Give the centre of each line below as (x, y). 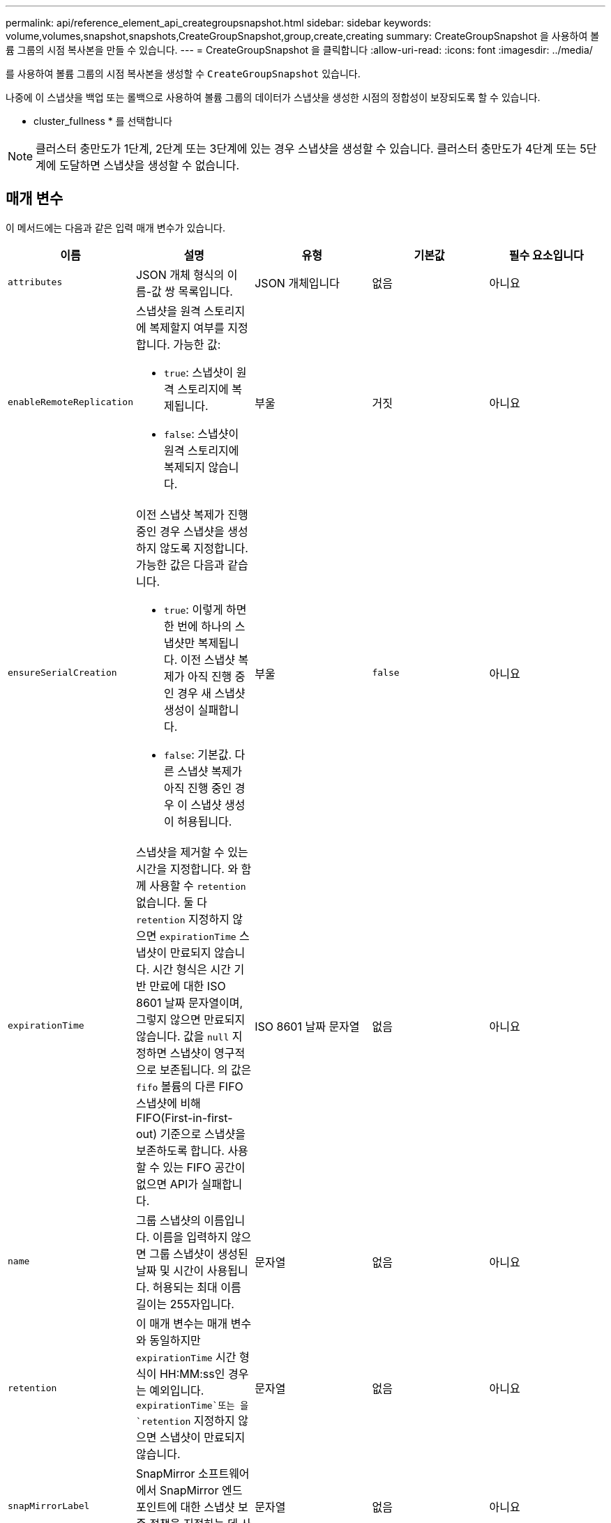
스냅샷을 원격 (168, 311)
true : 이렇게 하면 (205, 609)
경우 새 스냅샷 (211, 693)
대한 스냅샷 (208, 1507)
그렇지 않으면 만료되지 (191, 1019)
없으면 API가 (167, 1184)
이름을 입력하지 (190, 1237)
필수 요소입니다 (546, 255)
